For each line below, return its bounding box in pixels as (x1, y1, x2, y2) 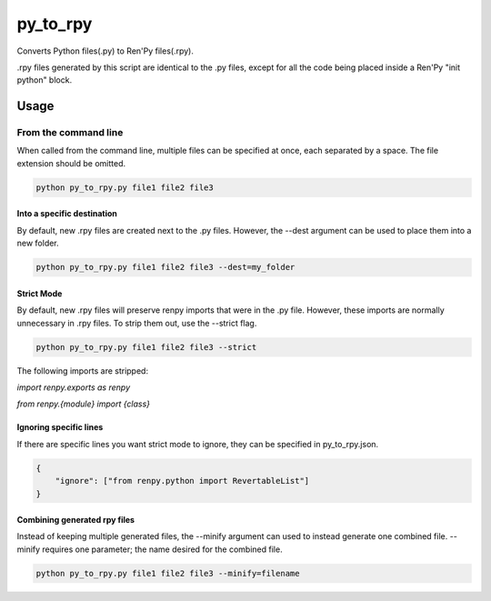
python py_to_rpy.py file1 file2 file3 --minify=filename (35, 568, 300, 578)
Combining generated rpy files (16, 515, 135, 526)
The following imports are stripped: (16, 365, 149, 376)
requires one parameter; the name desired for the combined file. (42, 544, 283, 555)
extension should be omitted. (16, 157, 126, 168)
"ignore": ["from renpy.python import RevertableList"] (55, 476, 310, 486)
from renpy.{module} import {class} (16, 398, 150, 409)
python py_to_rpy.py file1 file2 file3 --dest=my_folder (35, 262, 296, 273)
